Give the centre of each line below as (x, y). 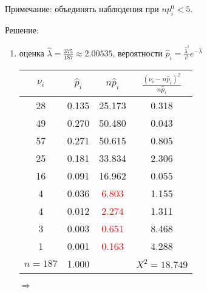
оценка (32, 53)
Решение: (22, 29)
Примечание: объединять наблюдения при (82, 8)
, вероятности (137, 53)
